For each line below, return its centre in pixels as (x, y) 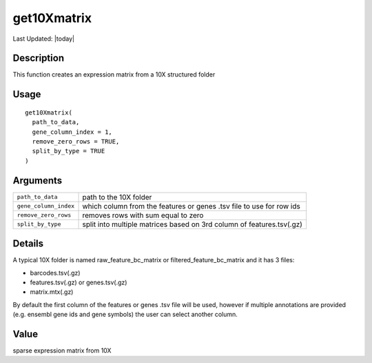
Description (39, 58)
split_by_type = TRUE (69, 151)
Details (28, 244)
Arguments (38, 180)
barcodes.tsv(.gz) (55, 273)
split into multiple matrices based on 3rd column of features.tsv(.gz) (193, 224)
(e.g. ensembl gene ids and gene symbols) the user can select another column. (125, 315)
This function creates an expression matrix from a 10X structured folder (114, 75)
